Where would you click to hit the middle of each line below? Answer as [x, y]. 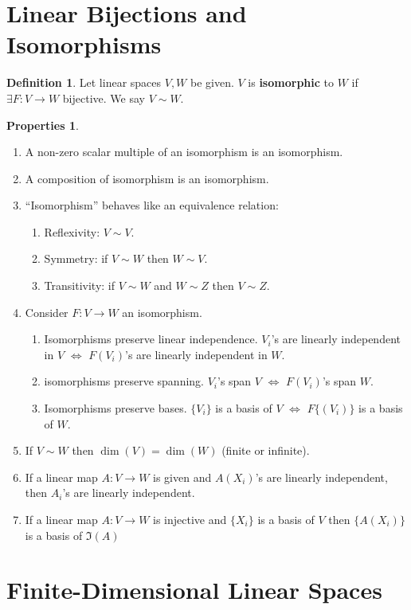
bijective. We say [104, 98]
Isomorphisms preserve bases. [115, 408]
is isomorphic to [291, 82]
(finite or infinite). [266, 450]
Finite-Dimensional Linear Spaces [194, 590]
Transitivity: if [80, 285]
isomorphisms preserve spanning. [124, 381]
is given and [182, 477]
